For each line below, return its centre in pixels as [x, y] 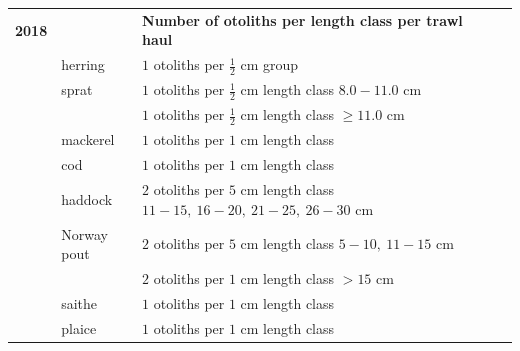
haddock [87, 198]
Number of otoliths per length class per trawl [302, 19]
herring [83, 64]
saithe [79, 302]
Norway [84, 233]
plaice [79, 327]
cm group [269, 64]
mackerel [88, 139]
